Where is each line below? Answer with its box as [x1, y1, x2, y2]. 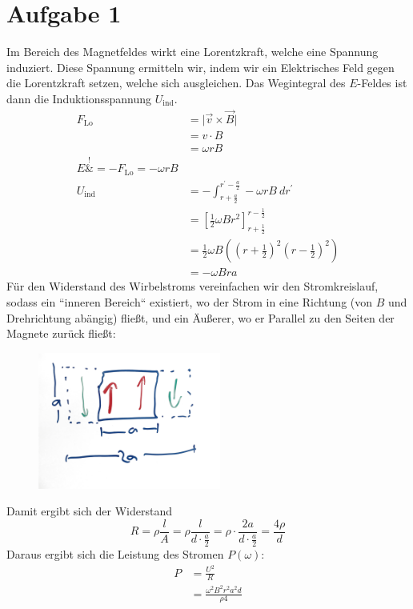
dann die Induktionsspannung [6, 90, 152, 106]
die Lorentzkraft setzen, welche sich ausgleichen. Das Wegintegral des [6, 74, 346, 91]
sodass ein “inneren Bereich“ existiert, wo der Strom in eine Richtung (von [6, 293, 373, 310]
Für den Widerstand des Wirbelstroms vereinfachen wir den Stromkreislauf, [6, 278, 379, 294]
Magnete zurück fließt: [6, 325, 116, 342]
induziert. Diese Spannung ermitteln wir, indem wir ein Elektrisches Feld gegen [6, 58, 395, 75]
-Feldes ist [357, 74, 407, 91]
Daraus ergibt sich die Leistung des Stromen [6, 545, 224, 562]
